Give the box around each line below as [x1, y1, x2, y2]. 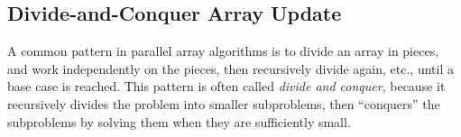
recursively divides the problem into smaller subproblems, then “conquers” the [7, 94, 440, 113]
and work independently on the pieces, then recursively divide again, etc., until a [7, 59, 454, 78]
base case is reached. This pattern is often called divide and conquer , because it [7, 77, 446, 96]
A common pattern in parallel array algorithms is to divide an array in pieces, [7, 41, 439, 60]
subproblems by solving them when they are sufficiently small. [7, 112, 351, 131]
